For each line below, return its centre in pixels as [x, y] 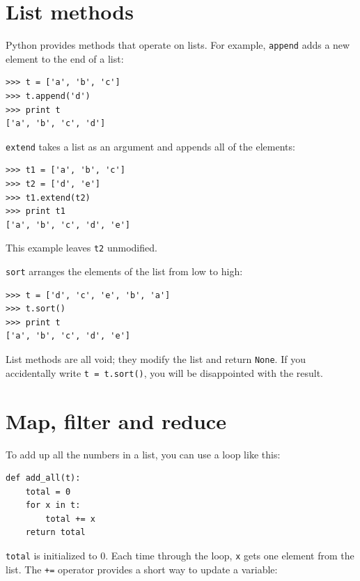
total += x [70, 519]
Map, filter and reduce [116, 420]
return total [55, 533]
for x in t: [53, 505]
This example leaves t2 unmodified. [81, 248]
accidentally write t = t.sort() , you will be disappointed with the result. [164, 372]
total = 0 [48, 491]
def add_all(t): [43, 478]
